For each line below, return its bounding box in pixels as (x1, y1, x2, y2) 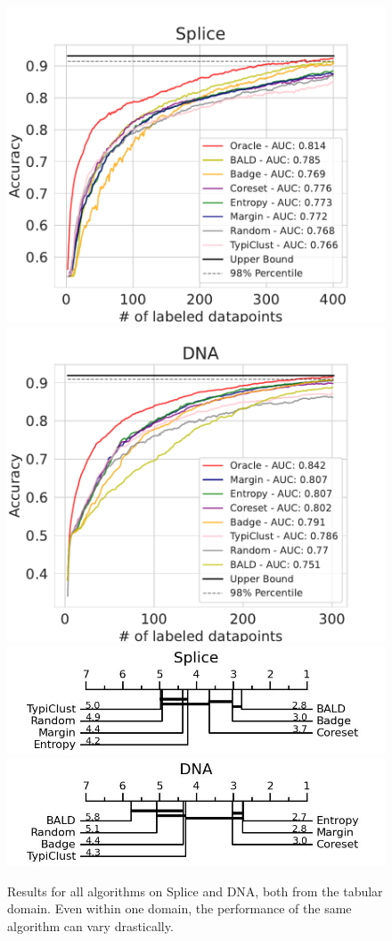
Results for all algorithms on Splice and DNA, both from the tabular (7, 881, 383, 900)
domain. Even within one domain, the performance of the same (7, 899, 352, 918)
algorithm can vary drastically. (7, 916, 174, 935)
